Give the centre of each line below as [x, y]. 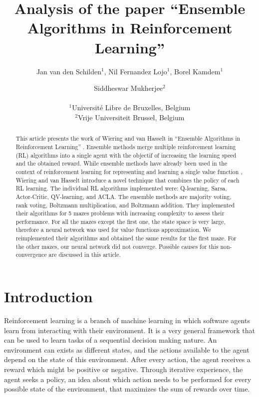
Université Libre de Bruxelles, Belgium [131, 107]
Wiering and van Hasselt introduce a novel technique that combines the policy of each [128, 180]
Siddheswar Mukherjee [129, 88]
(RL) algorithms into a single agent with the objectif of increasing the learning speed [126, 155]
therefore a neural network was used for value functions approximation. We [113, 230]
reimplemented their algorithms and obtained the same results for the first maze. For [126, 238]
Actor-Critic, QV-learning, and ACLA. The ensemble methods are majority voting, [124, 196]
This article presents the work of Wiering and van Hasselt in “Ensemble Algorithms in [128, 138]
